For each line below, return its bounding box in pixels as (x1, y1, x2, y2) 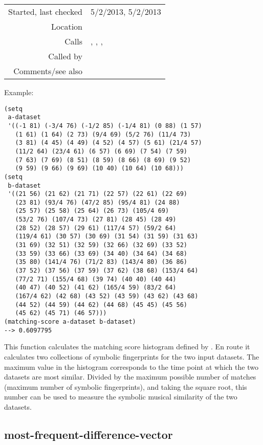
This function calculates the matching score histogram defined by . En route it (4, 341, 250, 352)
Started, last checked (8, 6, 83, 17)
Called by (48, 50, 83, 62)
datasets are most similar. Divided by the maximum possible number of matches (4, 371, 256, 382)
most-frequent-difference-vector (4, 426, 173, 442)
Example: (4, 87, 34, 97)
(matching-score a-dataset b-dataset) (4, 318, 136, 325)
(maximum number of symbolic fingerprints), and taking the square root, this (4, 381, 247, 392)
